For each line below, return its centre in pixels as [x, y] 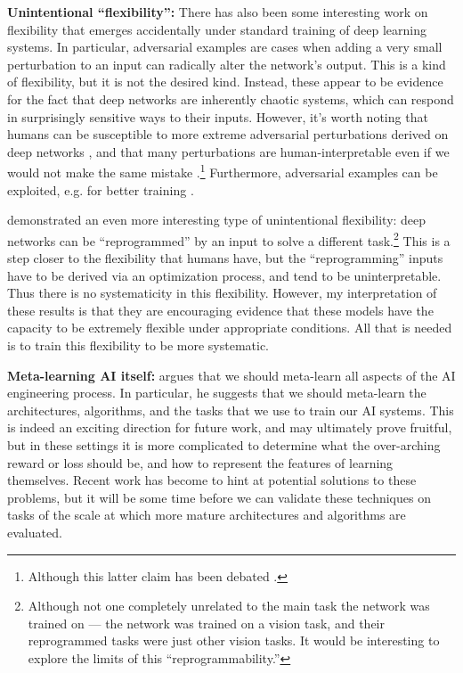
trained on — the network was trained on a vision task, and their [206, 623]
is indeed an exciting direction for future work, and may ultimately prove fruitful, [230, 427]
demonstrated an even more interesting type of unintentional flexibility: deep [217, 220]
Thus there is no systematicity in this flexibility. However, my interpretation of [222, 293]
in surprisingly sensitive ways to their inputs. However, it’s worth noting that [218, 116]
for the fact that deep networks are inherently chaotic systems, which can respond [231, 98]
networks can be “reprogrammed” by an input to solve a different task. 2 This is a [229, 239]
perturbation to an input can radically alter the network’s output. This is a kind [227, 64]
